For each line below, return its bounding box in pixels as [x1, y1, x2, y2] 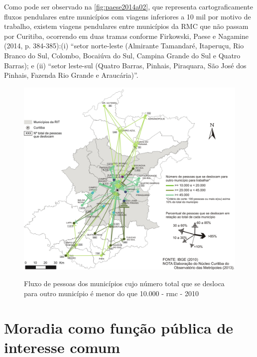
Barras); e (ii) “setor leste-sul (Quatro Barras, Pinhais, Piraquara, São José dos [4, 60, 247, 70]
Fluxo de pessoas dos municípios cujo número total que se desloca [24, 278, 225, 289]
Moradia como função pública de [4, 317, 234, 338]
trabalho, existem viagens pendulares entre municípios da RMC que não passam [4, 21, 249, 31]
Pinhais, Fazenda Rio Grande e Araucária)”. [4, 70, 138, 80]
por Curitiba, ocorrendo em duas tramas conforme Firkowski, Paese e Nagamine [4, 30, 249, 41]
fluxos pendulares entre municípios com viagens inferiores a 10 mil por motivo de [4, 11, 251, 21]
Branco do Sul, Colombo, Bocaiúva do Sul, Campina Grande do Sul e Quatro [4, 50, 241, 60]
